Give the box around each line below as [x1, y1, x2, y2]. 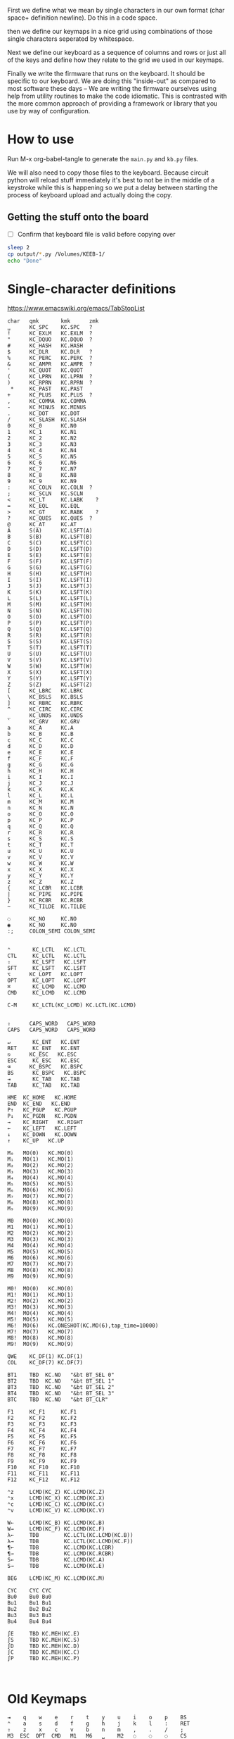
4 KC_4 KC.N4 [7, 447, 77, 454]
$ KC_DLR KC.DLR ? [7, 349, 93, 356]
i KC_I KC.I [7, 774, 74, 781]
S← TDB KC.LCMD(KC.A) [7, 1557, 105, 1564]
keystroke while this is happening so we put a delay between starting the [7, 183, 219, 192]
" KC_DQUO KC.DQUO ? [7, 336, 93, 344]
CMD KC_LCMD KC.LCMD [7, 990, 86, 997]
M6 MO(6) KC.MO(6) [7, 1254, 74, 1261]
